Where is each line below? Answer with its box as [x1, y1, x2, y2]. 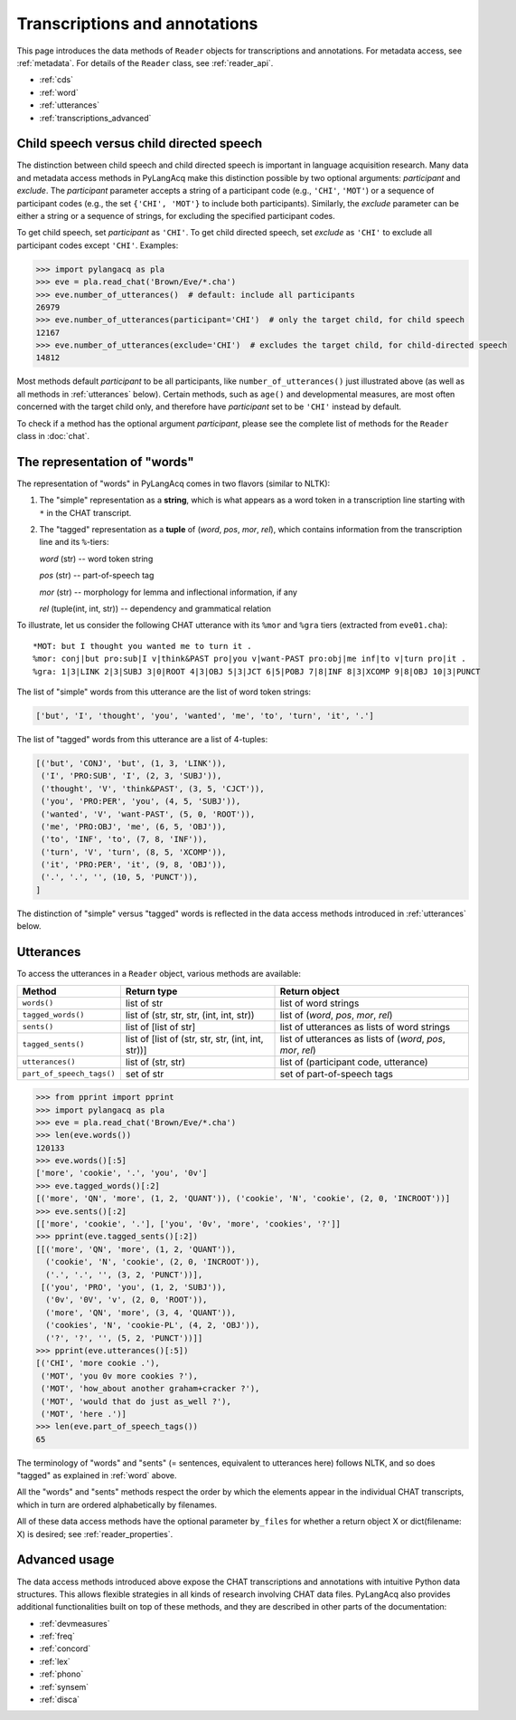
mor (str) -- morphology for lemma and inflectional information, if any [39, 587, 298, 597]
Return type [125, 985, 178, 998]
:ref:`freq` [39, 1630, 76, 1642]
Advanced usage [16, 1553, 115, 1568]
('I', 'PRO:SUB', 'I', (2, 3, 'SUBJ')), [41, 770, 222, 781]
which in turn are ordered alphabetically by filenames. [16, 1499, 217, 1510]
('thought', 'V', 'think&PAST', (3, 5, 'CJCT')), [41, 783, 266, 794]
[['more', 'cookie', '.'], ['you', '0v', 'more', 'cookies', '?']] [35, 1218, 342, 1229]
